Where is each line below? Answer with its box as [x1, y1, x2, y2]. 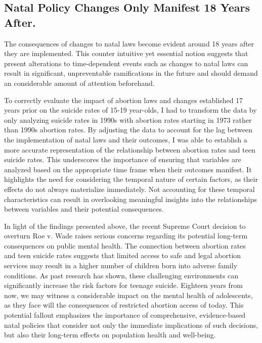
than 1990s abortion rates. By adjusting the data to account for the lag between [4, 124, 252, 135]
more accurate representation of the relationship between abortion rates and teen [4, 144, 255, 155]
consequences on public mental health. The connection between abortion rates [4, 240, 246, 251]
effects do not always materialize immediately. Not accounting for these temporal [4, 183, 255, 194]
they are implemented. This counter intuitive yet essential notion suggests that [4, 48, 248, 59]
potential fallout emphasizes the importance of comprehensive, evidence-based [4, 310, 246, 320]
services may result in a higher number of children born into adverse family [4, 260, 238, 271]
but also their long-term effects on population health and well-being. [4, 329, 216, 340]
